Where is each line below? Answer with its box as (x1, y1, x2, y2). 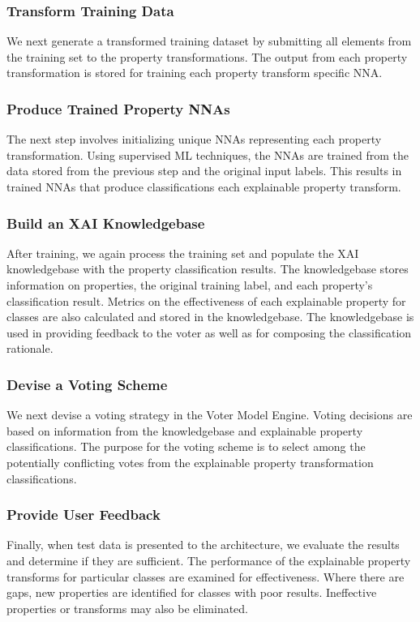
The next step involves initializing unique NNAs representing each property (6, 131, 382, 148)
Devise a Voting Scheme (6, 374, 168, 394)
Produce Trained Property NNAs (6, 98, 230, 118)
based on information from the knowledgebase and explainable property (6, 422, 363, 439)
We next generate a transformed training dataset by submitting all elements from (6, 32, 412, 49)
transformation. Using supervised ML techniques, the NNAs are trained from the (6, 146, 409, 163)
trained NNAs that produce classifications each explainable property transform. (6, 178, 401, 195)
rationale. (6, 340, 54, 357)
